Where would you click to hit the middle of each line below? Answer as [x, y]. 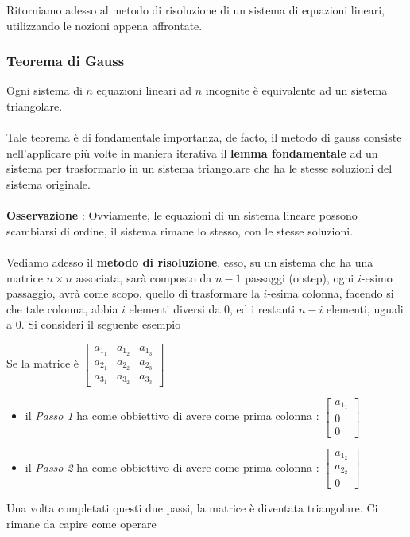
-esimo [377, 277]
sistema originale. [48, 183]
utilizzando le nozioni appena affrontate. [104, 25]
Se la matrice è [43, 363]
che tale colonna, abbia [62, 308]
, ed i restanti [263, 308]
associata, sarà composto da [144, 277]
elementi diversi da [175, 308]
